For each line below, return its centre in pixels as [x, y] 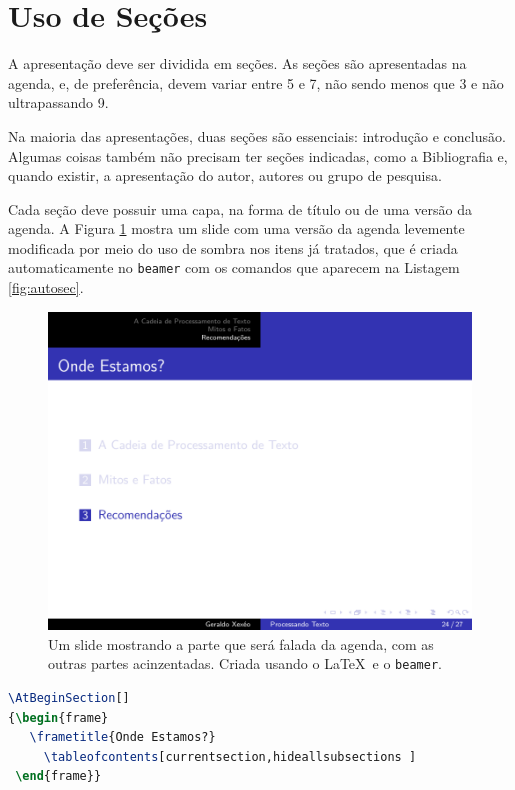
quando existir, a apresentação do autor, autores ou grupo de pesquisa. [225, 175]
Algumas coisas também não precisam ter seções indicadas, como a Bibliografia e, [258, 155]
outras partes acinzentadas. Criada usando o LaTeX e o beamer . [245, 663]
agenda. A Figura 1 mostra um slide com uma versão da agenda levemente [236, 228]
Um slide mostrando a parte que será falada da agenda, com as [241, 643]
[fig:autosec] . [46, 287]
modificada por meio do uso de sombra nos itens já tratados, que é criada [233, 247]
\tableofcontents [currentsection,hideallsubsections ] [230, 756]
